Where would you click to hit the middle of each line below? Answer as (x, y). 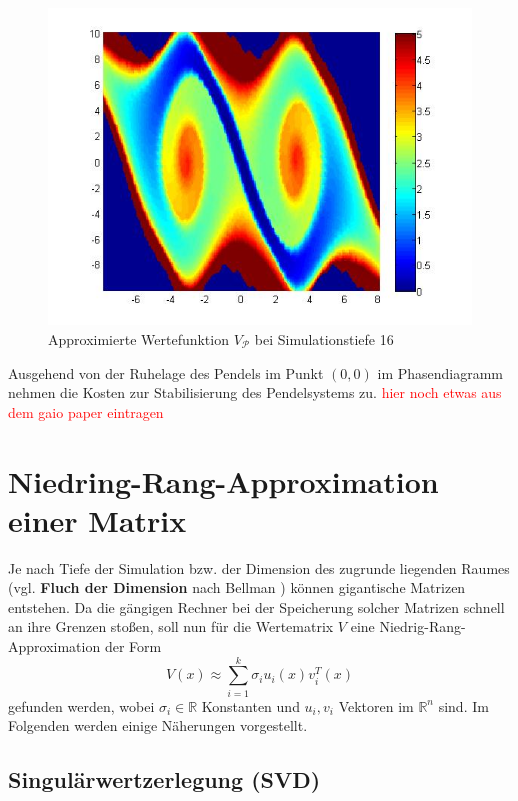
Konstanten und (250, 705)
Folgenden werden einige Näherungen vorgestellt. (158, 725)
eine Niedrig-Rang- (408, 626)
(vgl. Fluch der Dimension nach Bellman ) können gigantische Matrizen (237, 587)
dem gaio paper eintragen (86, 411)
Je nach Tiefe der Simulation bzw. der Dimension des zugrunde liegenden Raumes (259, 567)
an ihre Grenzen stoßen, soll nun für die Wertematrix (171, 626)
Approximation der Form (85, 646)
